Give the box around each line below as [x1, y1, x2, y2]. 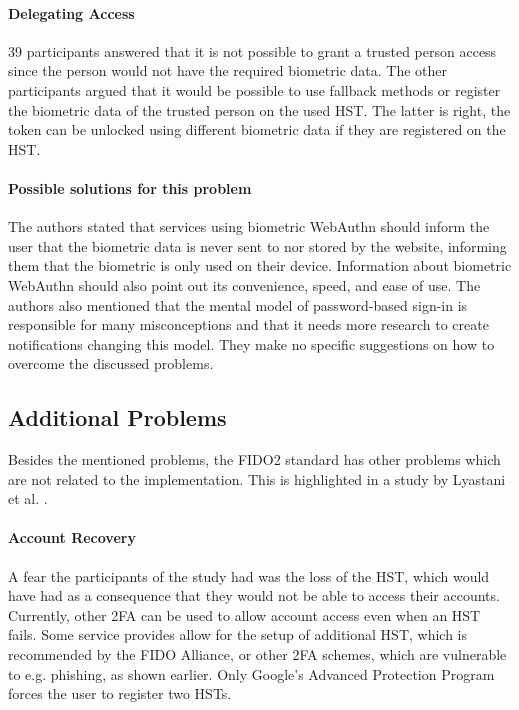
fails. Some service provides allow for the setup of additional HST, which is [8, 624, 468, 645]
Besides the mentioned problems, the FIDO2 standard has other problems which [8, 449, 501, 470]
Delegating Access [8, 2, 135, 23]
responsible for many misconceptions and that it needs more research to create [8, 314, 489, 335]
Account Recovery [8, 527, 136, 548]
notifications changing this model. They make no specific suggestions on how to [8, 333, 495, 354]
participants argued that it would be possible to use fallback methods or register [8, 79, 501, 100]
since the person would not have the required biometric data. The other [8, 60, 448, 81]
